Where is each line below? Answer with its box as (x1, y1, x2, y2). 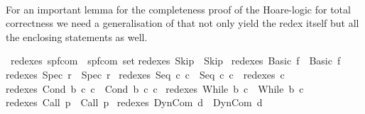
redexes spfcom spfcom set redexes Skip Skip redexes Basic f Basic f (10, 53, 341, 68)
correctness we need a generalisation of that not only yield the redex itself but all (6, 16, 359, 30)
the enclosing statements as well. (6, 29, 148, 44)
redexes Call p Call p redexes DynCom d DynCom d (6, 95, 263, 110)
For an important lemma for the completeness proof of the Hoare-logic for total (6, 1, 351, 16)
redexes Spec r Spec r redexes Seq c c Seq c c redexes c (6, 67, 285, 81)
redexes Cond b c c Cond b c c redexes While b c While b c (6, 81, 304, 96)
